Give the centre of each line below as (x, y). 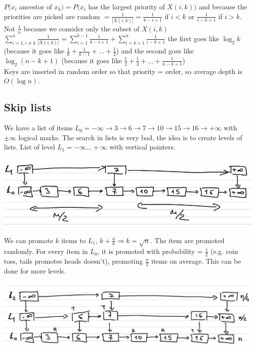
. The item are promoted (187, 240)
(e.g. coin (224, 251)
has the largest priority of (127, 6)
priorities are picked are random (52, 16)
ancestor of (36, 6)
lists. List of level (30, 147)
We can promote (29, 240)
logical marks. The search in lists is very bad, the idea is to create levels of (130, 137)
